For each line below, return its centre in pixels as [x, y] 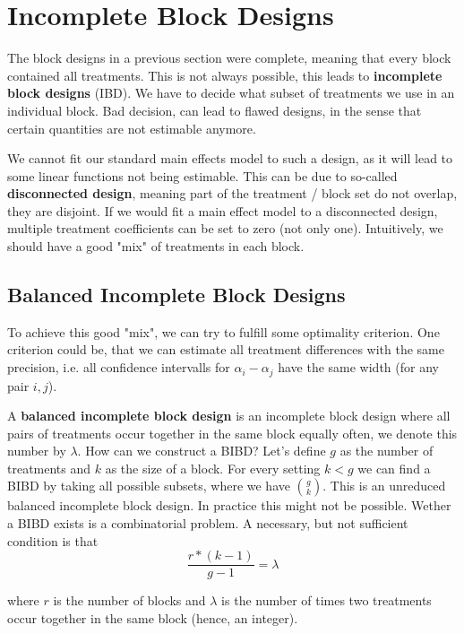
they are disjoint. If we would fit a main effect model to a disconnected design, [223, 210]
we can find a [394, 468]
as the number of [387, 451]
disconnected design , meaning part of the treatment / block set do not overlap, [232, 193]
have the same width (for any [358, 367]
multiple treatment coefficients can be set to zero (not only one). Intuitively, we [225, 228]
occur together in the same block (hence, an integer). [153, 617]
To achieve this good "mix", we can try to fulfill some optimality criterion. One [223, 331]
